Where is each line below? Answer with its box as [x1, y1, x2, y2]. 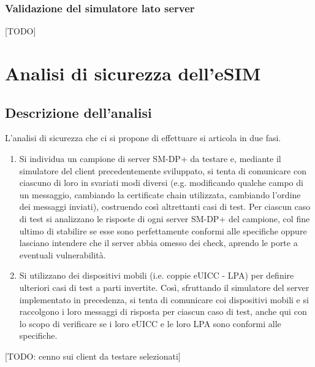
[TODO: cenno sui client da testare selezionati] [5, 349, 181, 362]
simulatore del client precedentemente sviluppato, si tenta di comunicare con [19, 164, 306, 177]
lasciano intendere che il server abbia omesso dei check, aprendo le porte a [19, 236, 298, 249]
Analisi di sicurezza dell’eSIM [5, 61, 261, 85]
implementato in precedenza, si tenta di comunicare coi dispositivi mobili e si [19, 293, 309, 306]
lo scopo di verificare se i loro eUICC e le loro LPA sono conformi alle [19, 317, 281, 330]
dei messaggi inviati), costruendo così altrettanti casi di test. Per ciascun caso [19, 200, 311, 213]
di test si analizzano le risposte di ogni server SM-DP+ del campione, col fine [19, 212, 310, 225]
